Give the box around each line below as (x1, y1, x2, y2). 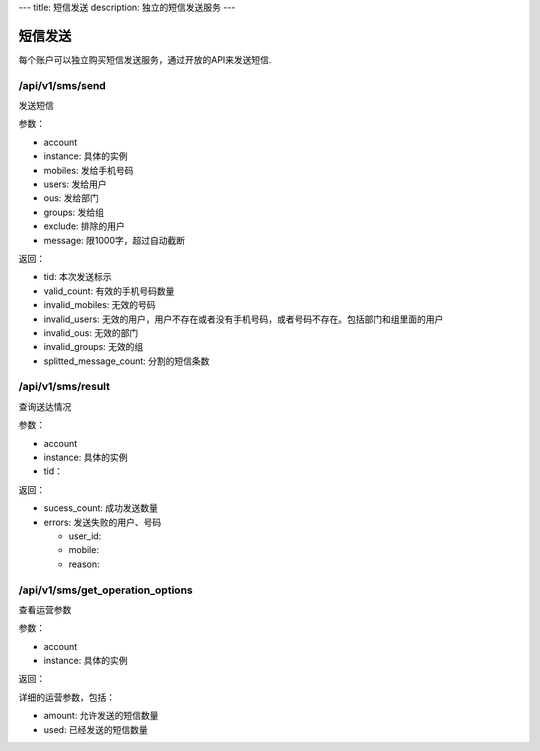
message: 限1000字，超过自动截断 (43, 234, 185, 246)
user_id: (68, 530, 102, 542)
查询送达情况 (18, 400, 72, 412)
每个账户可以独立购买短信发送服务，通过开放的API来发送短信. (18, 53, 272, 65)
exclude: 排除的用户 (43, 220, 125, 232)
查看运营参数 (18, 603, 72, 615)
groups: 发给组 (43, 206, 105, 218)
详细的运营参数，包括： (18, 691, 115, 703)
